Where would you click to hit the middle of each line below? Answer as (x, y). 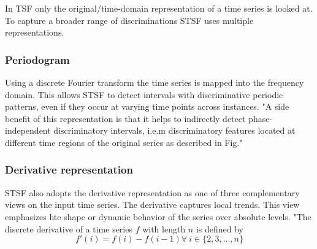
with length (164, 228)
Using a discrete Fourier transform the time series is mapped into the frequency (155, 82)
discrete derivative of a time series (69, 228)
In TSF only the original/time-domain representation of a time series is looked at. (159, 8)
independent (28, 130)
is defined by (220, 228)
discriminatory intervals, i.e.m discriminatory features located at (174, 130)
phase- (261, 118)
